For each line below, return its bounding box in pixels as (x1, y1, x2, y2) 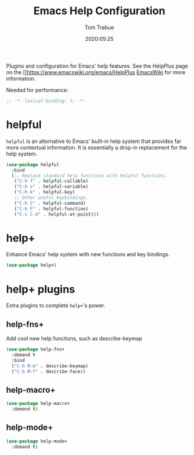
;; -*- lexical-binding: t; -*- (6, 98, 86, 104)
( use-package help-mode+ (6, 438, 67, 444)
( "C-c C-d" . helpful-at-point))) (14, 211, 99, 217)
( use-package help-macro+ (6, 400, 70, 407)
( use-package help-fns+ (6, 346, 65, 352)
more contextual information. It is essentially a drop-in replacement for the (6, 144, 187, 151)
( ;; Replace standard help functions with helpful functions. (11, 173, 168, 179)
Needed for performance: (6, 86, 69, 93)
